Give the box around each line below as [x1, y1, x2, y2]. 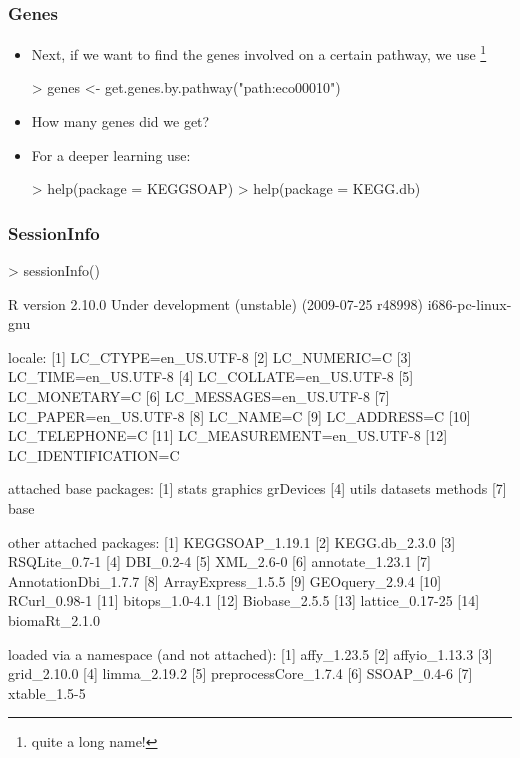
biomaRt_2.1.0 [8, 609, 100, 630]
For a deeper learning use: [31, 144, 191, 165]
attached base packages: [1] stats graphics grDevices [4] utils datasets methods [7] [8, 478, 507, 499]
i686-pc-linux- [427, 293, 512, 314]
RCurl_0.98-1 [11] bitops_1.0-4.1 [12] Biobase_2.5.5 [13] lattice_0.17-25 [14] [8, 590, 480, 611]
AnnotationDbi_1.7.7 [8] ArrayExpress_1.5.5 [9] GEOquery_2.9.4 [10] [8, 570, 442, 591]
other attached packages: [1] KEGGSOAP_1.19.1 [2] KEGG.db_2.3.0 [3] [8, 531, 456, 552]
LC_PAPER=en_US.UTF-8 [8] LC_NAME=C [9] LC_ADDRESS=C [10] [8, 405, 471, 426]
